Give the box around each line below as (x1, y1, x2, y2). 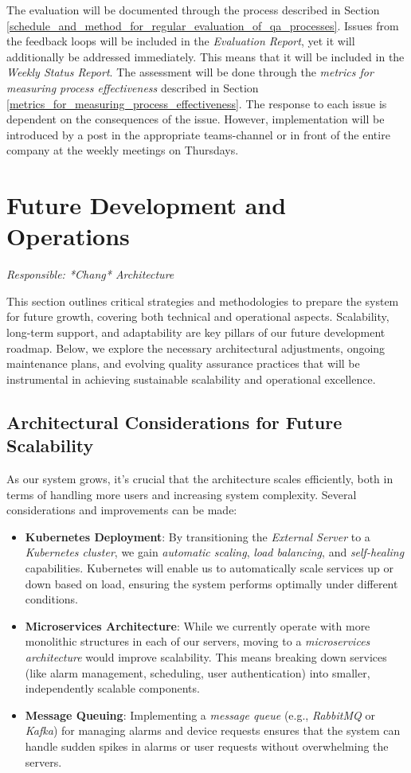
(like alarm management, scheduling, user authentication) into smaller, (25, 664, 370, 681)
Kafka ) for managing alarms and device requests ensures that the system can (25, 722, 401, 739)
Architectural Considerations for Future (6, 409, 342, 434)
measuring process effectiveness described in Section (6, 79, 259, 96)
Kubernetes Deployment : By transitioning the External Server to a (25, 528, 370, 545)
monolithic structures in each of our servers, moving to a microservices (25, 633, 370, 650)
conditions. (25, 591, 79, 607)
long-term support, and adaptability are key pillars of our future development (6, 324, 386, 341)
